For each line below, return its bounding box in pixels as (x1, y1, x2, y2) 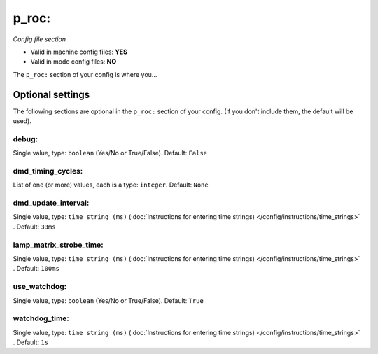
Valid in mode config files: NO (30, 57, 117, 66)
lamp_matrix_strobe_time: (13, 240, 104, 250)
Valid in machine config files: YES (30, 48, 128, 56)
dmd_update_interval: (13, 198, 90, 208)
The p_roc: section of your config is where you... (13, 70, 157, 78)
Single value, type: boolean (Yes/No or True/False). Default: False (13, 149, 208, 157)
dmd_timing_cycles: (13, 166, 83, 176)
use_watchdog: (13, 282, 67, 292)
